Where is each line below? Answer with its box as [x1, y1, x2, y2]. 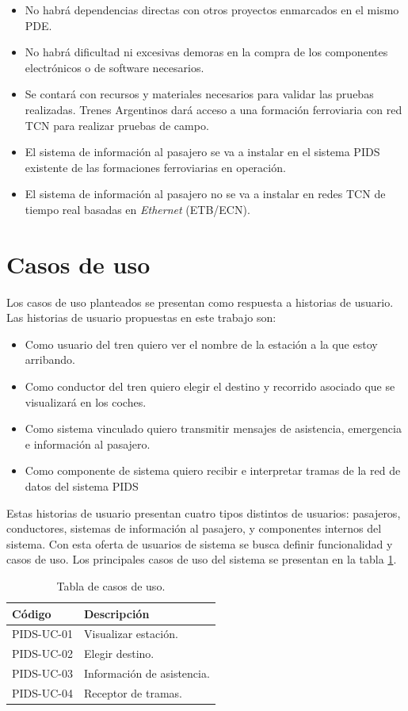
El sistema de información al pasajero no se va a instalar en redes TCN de [25, 185, 386, 202]
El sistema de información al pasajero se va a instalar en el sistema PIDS [25, 143, 380, 160]
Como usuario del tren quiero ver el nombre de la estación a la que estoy [25, 335, 378, 352]
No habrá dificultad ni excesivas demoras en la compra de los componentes [25, 44, 388, 60]
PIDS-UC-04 [12, 684, 73, 701]
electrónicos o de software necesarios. [25, 59, 204, 75]
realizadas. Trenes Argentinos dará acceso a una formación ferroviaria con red [25, 101, 402, 117]
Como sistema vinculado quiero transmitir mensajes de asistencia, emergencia [25, 420, 402, 437]
